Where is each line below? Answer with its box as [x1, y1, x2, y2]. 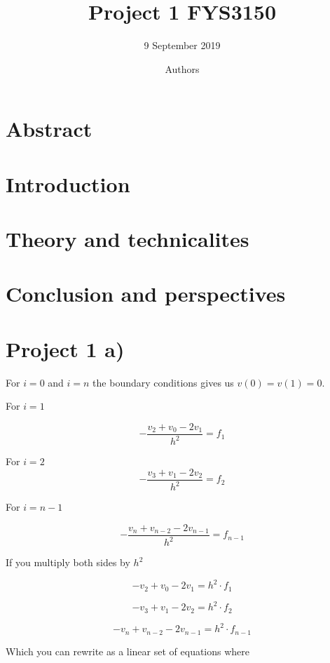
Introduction [6, 169, 130, 198]
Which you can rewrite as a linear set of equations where [6, 643, 250, 658]
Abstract [6, 114, 92, 143]
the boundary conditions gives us [92, 375, 234, 389]
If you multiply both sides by [6, 555, 130, 570]
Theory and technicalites [6, 225, 249, 253]
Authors [165, 61, 200, 76]
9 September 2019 [144, 38, 221, 53]
